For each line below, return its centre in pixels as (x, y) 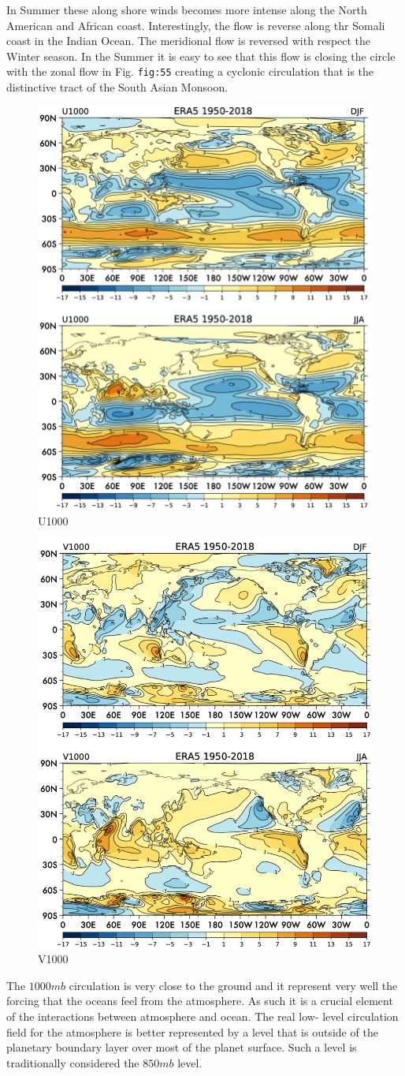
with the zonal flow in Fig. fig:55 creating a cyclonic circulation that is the (190, 71)
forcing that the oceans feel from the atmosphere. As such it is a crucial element (200, 1001)
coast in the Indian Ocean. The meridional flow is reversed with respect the (189, 41)
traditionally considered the (73, 1062)
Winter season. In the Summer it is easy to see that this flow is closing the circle (201, 56)
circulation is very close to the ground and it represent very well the (233, 985)
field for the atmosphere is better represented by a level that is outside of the (192, 1031)
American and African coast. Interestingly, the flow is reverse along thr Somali (196, 25)
